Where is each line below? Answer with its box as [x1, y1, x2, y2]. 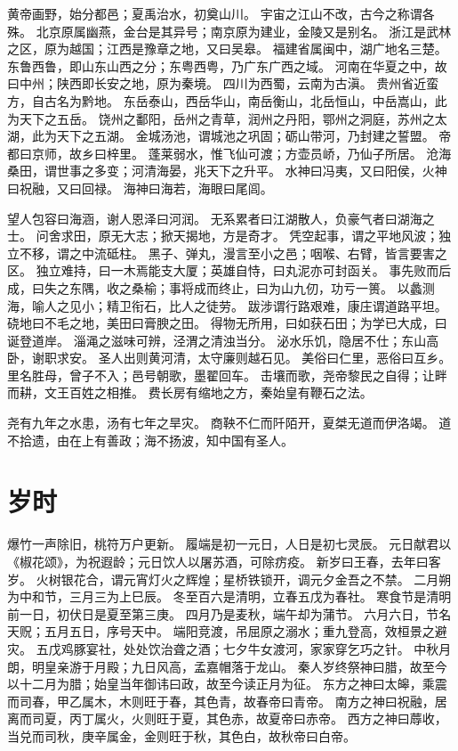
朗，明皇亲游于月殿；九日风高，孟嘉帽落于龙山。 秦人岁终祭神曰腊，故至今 [7, 657, 447, 675]
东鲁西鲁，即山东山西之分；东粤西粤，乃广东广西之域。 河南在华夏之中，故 [7, 56, 447, 75]
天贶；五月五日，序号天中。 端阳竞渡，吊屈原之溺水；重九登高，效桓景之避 [7, 622, 447, 641]
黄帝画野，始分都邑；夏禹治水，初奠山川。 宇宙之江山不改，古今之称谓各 [7, 4, 435, 22]
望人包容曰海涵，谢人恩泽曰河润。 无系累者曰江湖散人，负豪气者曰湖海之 [7, 208, 435, 227]
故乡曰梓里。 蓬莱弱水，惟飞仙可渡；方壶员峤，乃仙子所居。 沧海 [68, 143, 452, 162]
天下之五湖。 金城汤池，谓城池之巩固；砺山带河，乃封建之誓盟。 [56, 127, 435, 145]
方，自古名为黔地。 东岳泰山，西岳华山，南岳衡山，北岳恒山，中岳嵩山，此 [7, 91, 447, 110]
